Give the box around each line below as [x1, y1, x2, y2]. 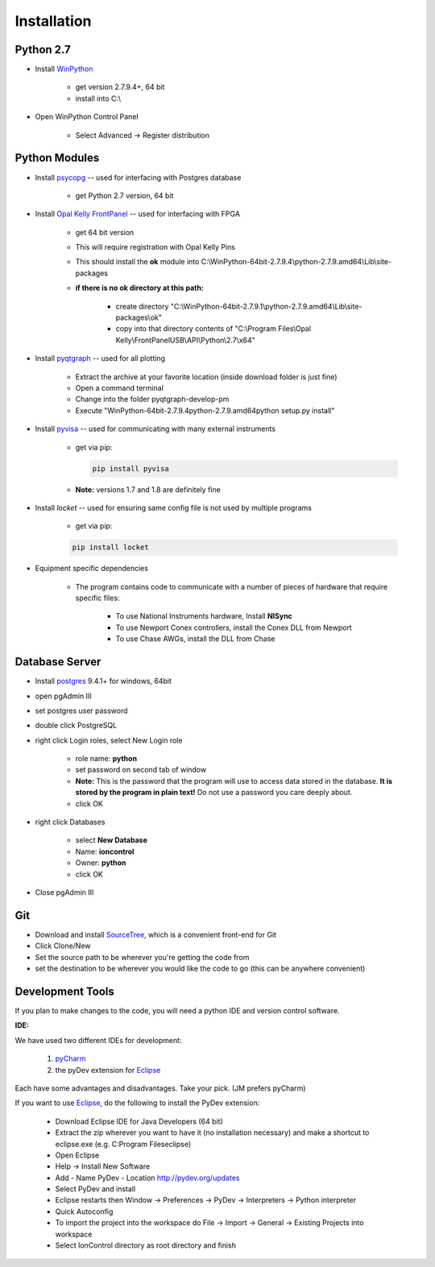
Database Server [14, 655, 101, 669]
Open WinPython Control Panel [35, 112, 139, 122]
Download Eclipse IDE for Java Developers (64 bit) [55, 1116, 223, 1126]
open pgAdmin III [35, 691, 92, 701]
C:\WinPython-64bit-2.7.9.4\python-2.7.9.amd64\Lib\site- [201, 257, 392, 267]
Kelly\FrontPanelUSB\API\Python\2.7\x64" [115, 335, 255, 345]
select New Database [75, 835, 148, 845]
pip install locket [72, 543, 149, 552]
